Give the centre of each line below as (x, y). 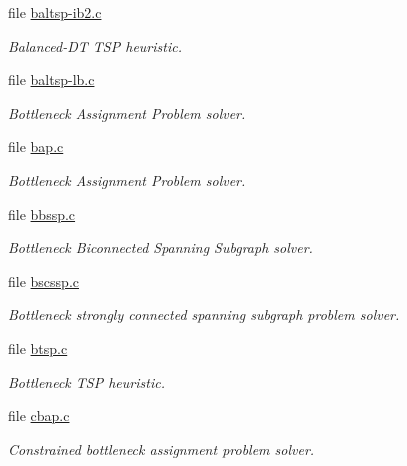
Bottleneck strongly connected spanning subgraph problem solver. (204, 314)
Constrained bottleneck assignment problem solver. (161, 448)
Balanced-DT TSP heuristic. (95, 45)
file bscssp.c (44, 280)
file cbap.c (39, 415)
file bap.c (36, 146)
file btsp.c (38, 347)
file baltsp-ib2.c (55, 12)
